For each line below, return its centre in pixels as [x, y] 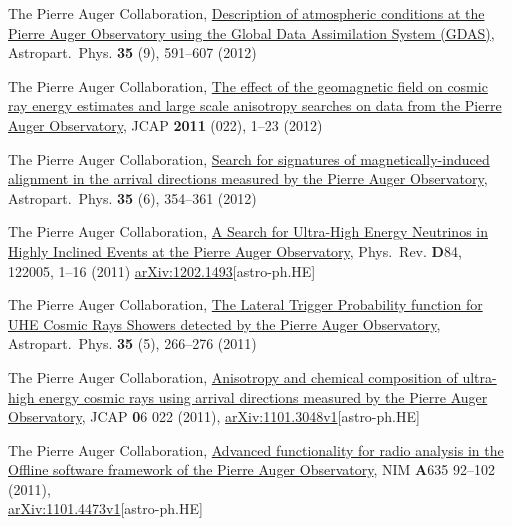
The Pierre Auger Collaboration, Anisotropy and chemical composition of [233, 376]
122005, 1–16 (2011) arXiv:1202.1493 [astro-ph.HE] [162, 270]
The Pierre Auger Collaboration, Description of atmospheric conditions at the [246, 13]
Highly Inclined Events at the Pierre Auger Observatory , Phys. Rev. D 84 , [235, 250]
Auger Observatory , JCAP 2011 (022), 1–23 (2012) [165, 124]
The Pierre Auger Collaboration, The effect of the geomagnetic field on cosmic [248, 85]
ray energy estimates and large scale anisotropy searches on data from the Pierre [255, 105]
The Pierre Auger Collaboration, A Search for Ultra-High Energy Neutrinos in [248, 231]
